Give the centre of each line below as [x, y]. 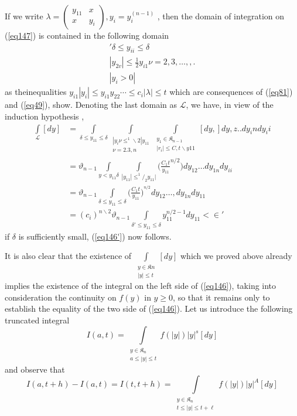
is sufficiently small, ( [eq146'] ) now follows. [95, 236]
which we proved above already [236, 256]
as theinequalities [36, 92]
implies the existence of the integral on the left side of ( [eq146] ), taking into [141, 286]
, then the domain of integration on [221, 16]
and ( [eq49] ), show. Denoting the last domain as [91, 105]
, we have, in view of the [230, 105]
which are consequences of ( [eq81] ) [231, 92]
